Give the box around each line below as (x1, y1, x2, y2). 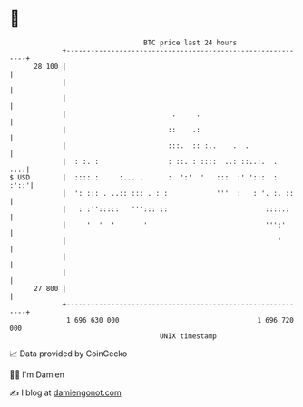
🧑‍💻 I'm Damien (9, 369, 65, 380)
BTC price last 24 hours (143, 38, 238, 47)
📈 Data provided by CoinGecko (9, 348, 128, 359)
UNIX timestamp (159, 331, 218, 341)
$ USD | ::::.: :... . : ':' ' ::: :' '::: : (9, 172, 279, 182)
